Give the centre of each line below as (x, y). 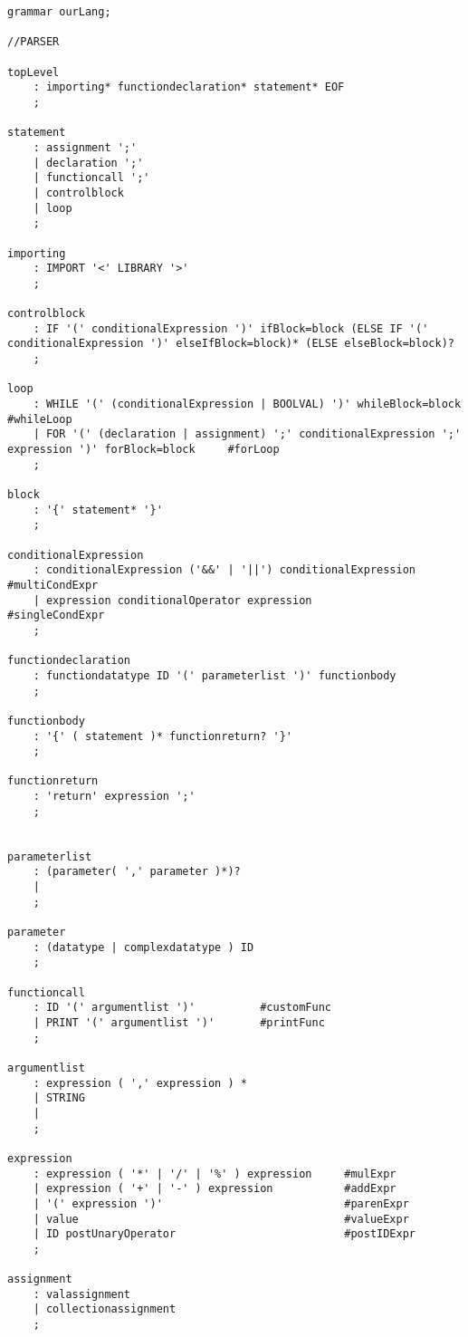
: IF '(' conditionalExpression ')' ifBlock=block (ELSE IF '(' (231, 328)
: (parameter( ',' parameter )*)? (137, 872)
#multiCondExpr (53, 585)
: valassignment (82, 1294)
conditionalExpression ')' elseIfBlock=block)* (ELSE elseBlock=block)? (231, 344)
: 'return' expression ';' (114, 797)
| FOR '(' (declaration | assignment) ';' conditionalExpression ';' (247, 434)
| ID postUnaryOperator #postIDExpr (224, 1234)
